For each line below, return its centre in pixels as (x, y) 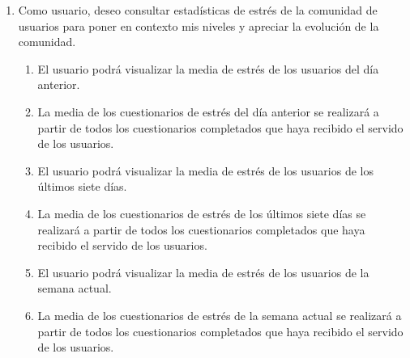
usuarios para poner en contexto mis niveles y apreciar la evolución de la (199, 25)
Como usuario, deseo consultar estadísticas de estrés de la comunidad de (198, 10)
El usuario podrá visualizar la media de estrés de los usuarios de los (205, 170)
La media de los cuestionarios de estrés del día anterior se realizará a (208, 111)
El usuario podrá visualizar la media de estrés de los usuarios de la (203, 272)
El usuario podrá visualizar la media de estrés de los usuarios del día (208, 68)
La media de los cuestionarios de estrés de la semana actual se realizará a (220, 315)
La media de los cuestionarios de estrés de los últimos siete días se (202, 213)
